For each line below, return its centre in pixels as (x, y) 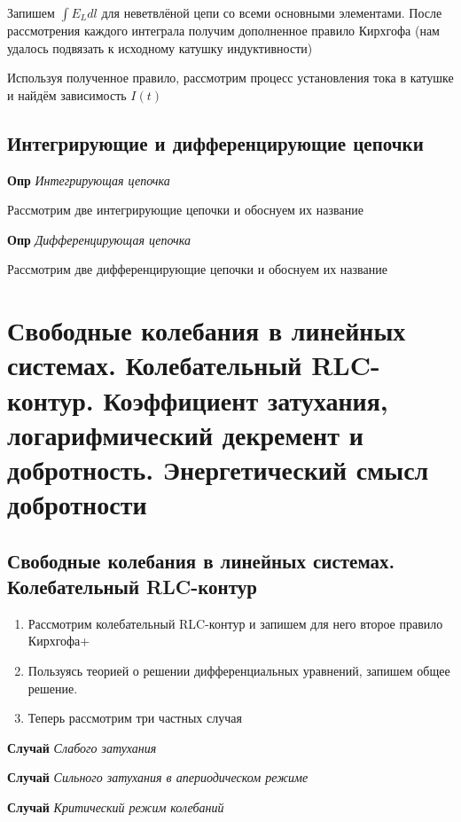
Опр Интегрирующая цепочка (89, 180)
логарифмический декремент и (185, 434)
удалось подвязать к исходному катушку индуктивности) (160, 47)
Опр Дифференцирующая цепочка (99, 239)
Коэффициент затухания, (246, 399)
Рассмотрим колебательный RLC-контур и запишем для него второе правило (235, 623)
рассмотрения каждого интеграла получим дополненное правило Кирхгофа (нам (223, 30)
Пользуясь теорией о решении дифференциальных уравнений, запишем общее (239, 671)
